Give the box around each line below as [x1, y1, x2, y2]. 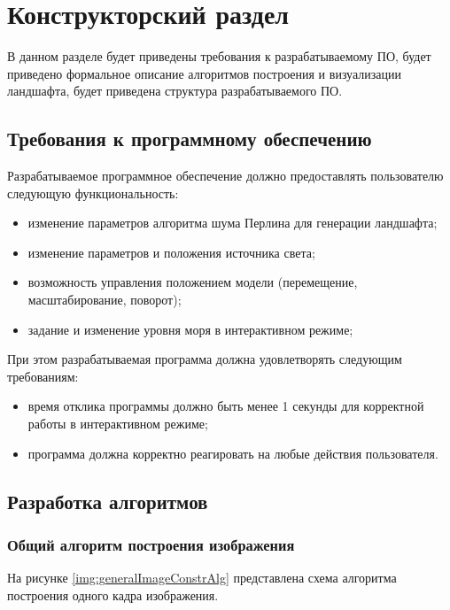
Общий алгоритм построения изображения [7, 533, 295, 555]
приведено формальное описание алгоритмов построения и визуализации [7, 64, 401, 82]
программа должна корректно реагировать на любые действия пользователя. [27, 444, 438, 462]
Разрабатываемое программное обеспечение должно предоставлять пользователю [7, 166, 444, 185]
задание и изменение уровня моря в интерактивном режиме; [27, 320, 353, 338]
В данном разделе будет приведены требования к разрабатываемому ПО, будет [7, 47, 431, 66]
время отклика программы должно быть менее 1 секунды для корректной [27, 397, 424, 415]
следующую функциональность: [7, 183, 179, 202]
